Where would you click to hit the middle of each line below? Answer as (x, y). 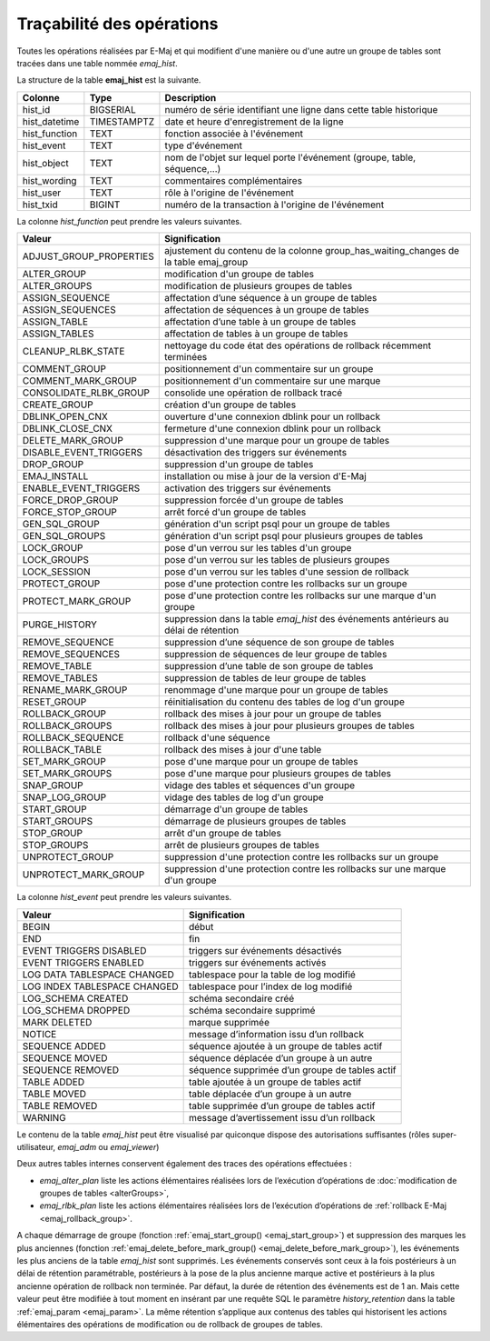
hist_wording (49, 180)
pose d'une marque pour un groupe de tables (261, 762)
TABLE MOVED (54, 1094)
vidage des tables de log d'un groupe (244, 797)
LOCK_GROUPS (56, 560)
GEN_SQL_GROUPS (64, 536)
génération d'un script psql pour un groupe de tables (277, 525)
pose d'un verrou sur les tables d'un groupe (258, 548)
